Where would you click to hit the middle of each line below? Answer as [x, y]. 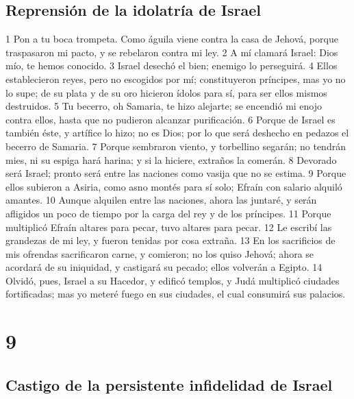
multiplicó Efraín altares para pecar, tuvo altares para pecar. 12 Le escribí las [169, 227]
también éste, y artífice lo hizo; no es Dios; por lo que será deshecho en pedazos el [177, 133]
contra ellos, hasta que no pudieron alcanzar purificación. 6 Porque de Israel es [170, 119]
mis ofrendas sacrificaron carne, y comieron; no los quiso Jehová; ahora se [160, 253]
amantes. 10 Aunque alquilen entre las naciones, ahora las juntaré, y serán [161, 200]
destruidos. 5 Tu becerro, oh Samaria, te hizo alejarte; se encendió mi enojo [164, 106]
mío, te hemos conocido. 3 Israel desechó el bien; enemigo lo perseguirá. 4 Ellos [172, 65]
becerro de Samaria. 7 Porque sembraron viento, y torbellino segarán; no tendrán [176, 146]
